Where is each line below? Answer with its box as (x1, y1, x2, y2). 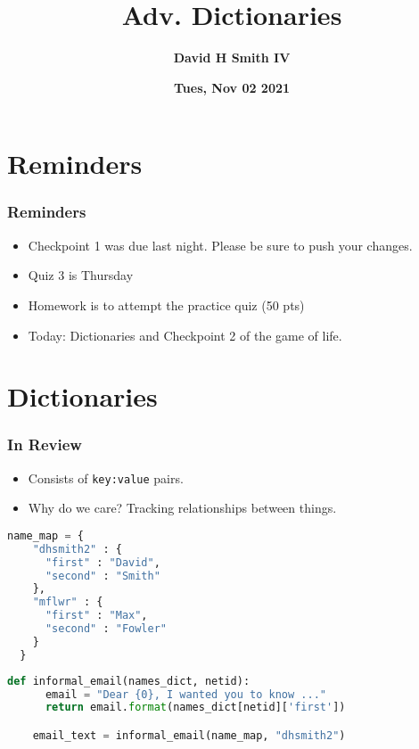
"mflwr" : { (32, 596, 103, 609)
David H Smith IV (173, 48, 291, 67)
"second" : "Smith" (45, 569, 160, 582)
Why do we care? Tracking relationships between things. (28, 498, 337, 517)
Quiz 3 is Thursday (28, 266, 134, 284)
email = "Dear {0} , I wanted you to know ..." (45, 687, 326, 701)
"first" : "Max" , (45, 609, 148, 622)
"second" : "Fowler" (45, 622, 167, 636)
